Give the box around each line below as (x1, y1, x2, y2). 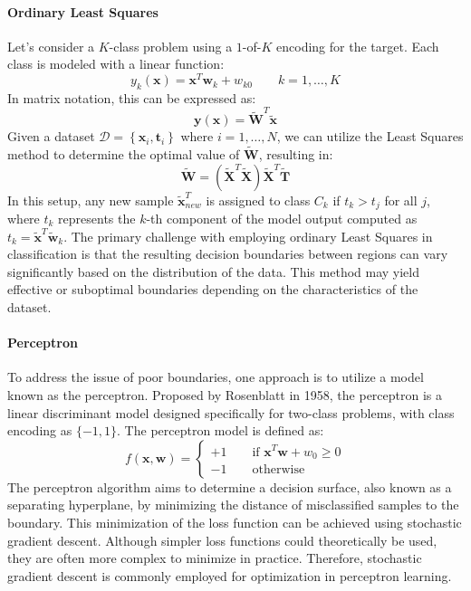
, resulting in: (258, 144, 333, 163)
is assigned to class (206, 190, 311, 209)
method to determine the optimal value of (7, 144, 240, 163)
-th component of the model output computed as (146, 209, 418, 228)
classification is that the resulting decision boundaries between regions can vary (7, 244, 448, 263)
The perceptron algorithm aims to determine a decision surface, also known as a (7, 477, 452, 496)
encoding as (7, 421, 72, 440)
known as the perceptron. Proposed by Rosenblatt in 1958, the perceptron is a (7, 385, 443, 404)
